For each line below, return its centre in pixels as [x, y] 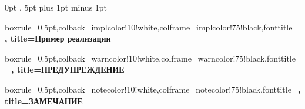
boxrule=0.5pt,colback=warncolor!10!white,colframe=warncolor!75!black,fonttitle [150, 58]
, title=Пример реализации [58, 38]
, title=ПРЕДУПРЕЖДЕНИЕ [68, 69]
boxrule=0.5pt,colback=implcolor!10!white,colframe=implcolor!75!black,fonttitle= [152, 27]
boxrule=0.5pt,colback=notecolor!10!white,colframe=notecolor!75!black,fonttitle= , [153, 89]
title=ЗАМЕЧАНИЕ [44, 101]
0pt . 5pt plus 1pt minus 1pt [56, 7]
